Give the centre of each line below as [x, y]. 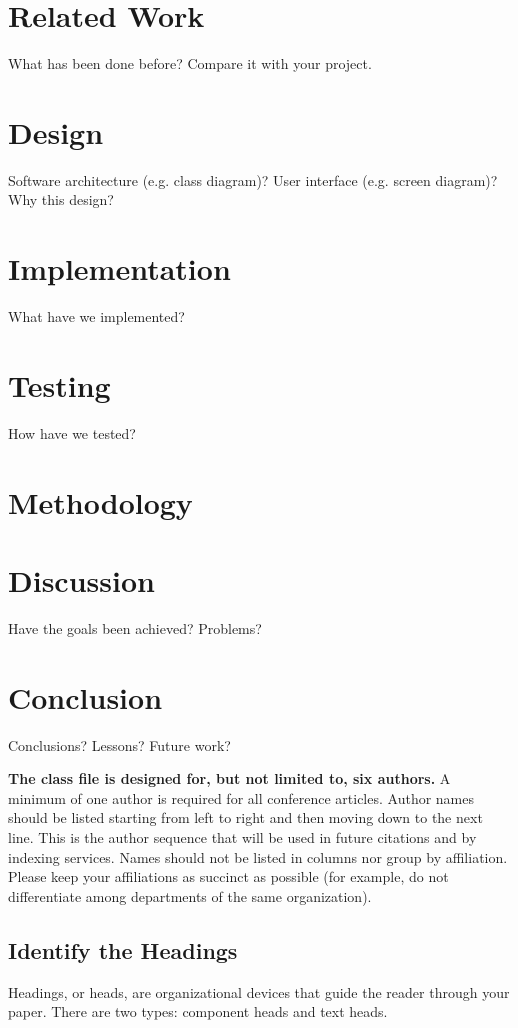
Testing [59, 384]
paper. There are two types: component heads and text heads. [198, 1011]
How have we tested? [72, 432]
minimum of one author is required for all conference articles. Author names [241, 797]
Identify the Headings [123, 949]
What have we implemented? [96, 316]
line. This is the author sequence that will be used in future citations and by [242, 837]
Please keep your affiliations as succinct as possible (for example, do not [228, 876]
